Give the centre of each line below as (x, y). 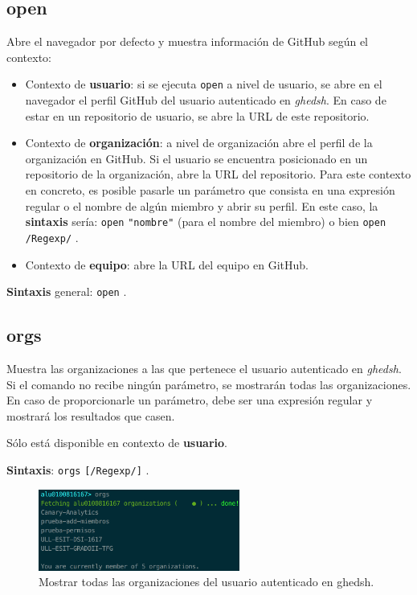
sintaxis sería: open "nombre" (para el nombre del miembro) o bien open (206, 222)
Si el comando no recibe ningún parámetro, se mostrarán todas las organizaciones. (209, 384)
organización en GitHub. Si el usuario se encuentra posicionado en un (196, 158)
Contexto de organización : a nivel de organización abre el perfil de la (199, 143)
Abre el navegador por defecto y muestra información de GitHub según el (188, 41)
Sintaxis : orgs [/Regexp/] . (78, 469)
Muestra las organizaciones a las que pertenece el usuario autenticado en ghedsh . (204, 368)
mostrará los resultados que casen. (91, 415)
